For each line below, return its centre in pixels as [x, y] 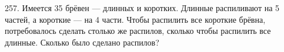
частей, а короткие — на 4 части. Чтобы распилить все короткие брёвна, [135, 19]
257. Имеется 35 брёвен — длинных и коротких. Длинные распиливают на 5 [142, 8]
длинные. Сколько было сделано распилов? [82, 42]
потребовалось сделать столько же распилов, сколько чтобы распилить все [138, 31]
